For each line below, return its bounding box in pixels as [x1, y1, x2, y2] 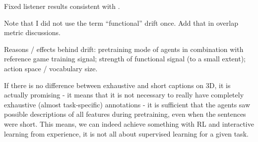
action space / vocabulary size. [4, 63, 98, 73]
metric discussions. [4, 27, 61, 38]
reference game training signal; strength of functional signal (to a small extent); [4, 53, 246, 64]
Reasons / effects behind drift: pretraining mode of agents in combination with [4, 44, 244, 54]
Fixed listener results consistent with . [4, 1, 120, 11]
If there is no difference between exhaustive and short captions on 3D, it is [4, 80, 231, 90]
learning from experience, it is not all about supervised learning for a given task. [4, 128, 249, 139]
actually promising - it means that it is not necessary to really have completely [4, 90, 244, 100]
